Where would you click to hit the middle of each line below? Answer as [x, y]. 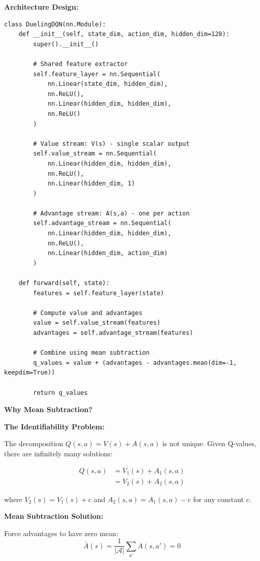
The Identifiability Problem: [54, 426]
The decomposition [34, 443]
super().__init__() [66, 44]
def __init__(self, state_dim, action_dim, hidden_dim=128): [124, 34]
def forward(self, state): [64, 283]
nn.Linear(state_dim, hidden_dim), [108, 84]
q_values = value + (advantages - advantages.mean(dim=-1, [135, 363]
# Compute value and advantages [88, 313]
